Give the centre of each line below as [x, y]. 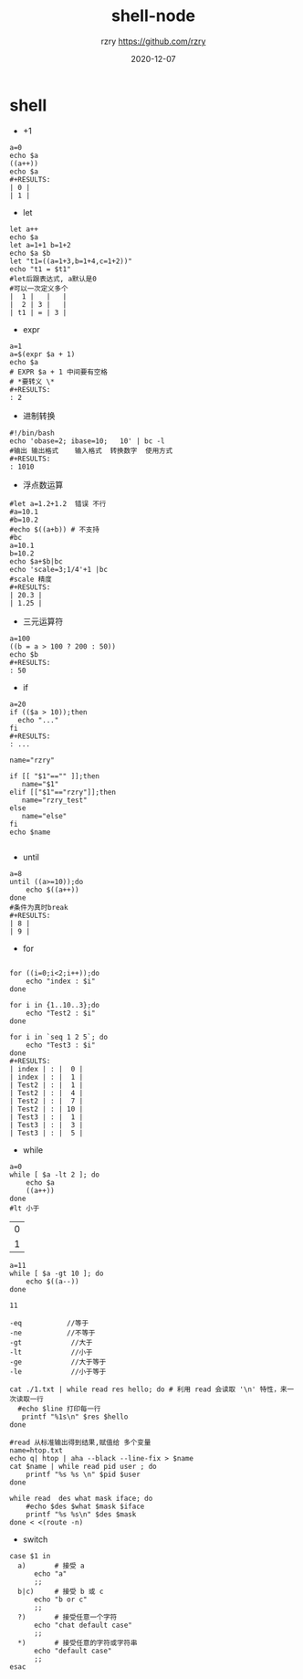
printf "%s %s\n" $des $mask [81, 1514]
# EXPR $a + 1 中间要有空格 [58, 372]
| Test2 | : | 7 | [47, 1101]
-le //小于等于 [58, 1371]
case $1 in [30, 1556]
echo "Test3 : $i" [61, 1045]
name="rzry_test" [55, 800]
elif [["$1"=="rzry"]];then [63, 792]
